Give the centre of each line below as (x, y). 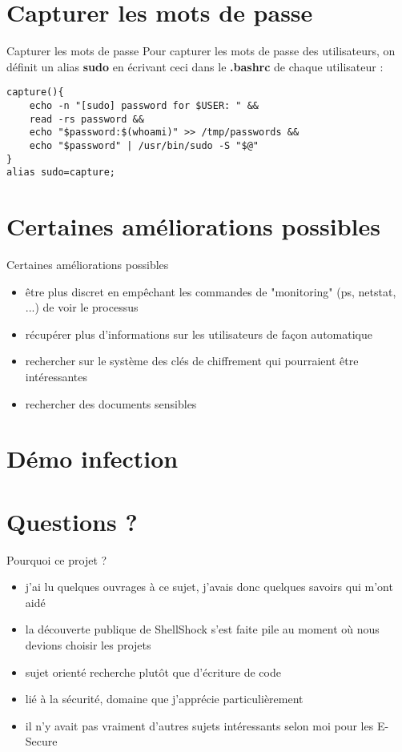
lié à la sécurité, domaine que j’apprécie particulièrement (164, 699)
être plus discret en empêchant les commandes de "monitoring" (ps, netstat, (211, 291)
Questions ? (72, 521)
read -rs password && (86, 119)
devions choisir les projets (88, 645)
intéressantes (56, 376)
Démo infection (92, 458)
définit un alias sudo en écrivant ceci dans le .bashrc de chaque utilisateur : (195, 66)
